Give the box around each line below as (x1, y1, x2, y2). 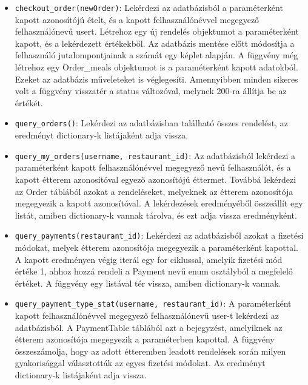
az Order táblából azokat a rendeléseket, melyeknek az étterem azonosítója (15, 185, 293, 197)
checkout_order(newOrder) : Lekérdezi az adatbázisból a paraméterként (15, 1, 283, 13)
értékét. (15, 96, 43, 109)
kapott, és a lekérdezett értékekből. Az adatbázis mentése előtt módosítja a (15, 36, 295, 49)
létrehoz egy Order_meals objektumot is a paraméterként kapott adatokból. (15, 61, 298, 73)
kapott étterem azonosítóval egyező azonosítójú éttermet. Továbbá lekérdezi (15, 172, 296, 185)
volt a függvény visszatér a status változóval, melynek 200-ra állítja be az (15, 84, 287, 97)
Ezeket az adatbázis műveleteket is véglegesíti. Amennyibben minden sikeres (15, 72, 298, 85)
